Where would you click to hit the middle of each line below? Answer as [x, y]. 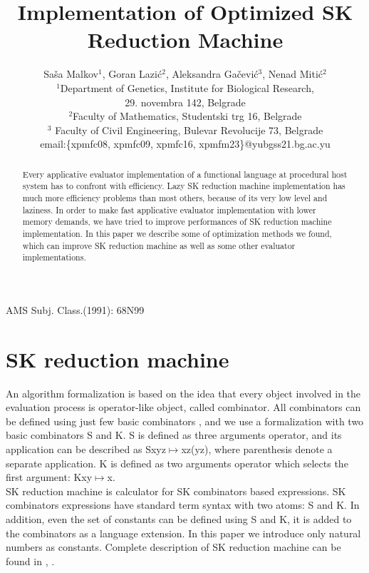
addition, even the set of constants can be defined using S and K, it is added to [179, 518]
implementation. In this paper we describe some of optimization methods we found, [177, 233]
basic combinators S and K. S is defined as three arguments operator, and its [174, 435]
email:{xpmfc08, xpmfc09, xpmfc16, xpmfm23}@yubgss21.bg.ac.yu [185, 144]
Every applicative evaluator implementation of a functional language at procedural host [185, 174]
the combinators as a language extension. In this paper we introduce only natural [183, 533]
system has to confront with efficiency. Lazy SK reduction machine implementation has [184, 186]
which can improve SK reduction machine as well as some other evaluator [159, 245]
